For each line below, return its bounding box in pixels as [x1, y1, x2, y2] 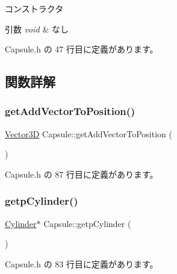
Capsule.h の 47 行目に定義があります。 [5, 43, 158, 55]
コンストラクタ [5, 2, 64, 14]
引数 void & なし [5, 22, 69, 35]
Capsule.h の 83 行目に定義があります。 [5, 257, 158, 270]
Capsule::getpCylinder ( [43, 217, 131, 229]
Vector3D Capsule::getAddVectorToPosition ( [5, 127, 172, 140]
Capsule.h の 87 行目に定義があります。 [5, 167, 158, 180]
